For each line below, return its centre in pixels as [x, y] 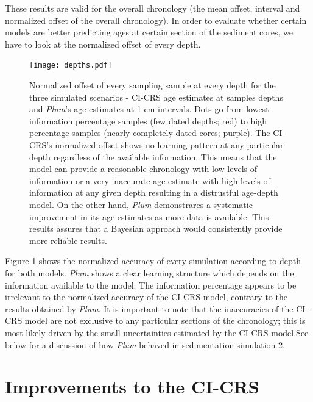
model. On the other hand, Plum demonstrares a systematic [141, 204]
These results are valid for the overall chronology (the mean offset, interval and [153, 8]
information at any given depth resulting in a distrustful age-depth [154, 192]
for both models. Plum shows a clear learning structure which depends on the [149, 272]
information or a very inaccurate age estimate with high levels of [150, 180]
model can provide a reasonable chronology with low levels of [143, 169]
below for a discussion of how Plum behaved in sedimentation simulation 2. [145, 344]
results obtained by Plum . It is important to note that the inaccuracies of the [149, 308]
